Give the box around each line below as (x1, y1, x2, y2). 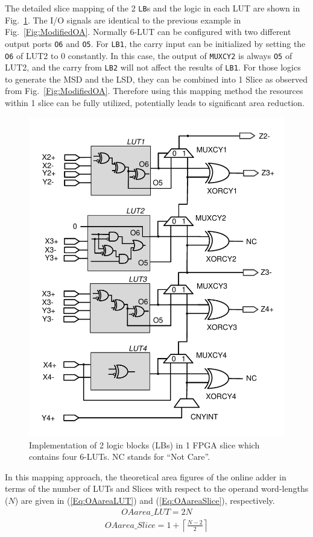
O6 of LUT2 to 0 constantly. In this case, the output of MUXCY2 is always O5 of (5, 49, 292, 61)
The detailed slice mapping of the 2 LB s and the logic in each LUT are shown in (5, 2, 300, 14)
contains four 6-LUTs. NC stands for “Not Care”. (29, 450, 210, 463)
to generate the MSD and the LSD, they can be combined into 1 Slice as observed (5, 72, 308, 85)
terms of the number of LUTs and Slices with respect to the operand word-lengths (5, 482, 309, 495)
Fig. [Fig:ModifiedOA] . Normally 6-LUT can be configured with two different (5, 25, 291, 38)
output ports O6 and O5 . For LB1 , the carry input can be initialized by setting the (5, 37, 306, 49)
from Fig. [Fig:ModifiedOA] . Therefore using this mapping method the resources (5, 84, 303, 97)
